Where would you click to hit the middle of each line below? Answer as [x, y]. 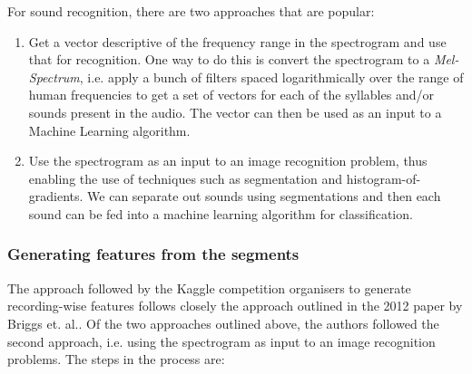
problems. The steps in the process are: [116, 359]
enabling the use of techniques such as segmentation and [186, 178]
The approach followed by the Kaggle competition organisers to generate [209, 288]
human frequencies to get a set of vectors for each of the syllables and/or [231, 95]
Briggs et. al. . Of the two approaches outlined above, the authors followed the [223, 323]
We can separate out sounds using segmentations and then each [264, 196]
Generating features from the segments [153, 254]
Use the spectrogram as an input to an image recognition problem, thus [228, 161]
